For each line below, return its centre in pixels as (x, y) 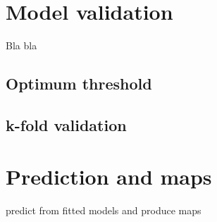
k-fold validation (66, 124)
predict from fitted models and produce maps (104, 210)
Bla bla (21, 45)
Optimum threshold (79, 84)
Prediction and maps (109, 177)
